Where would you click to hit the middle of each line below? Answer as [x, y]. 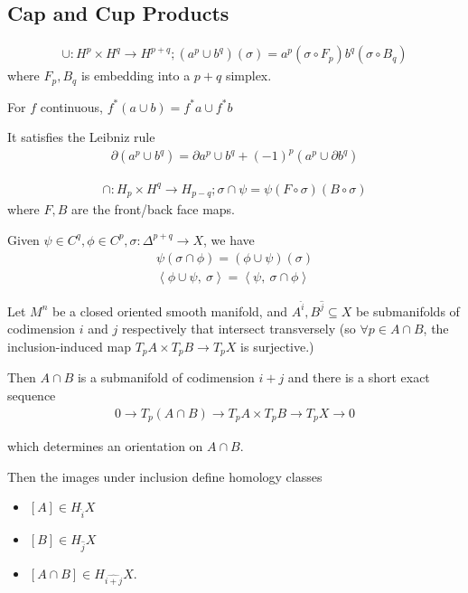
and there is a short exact [359, 377]
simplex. [248, 75]
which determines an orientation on [105, 446]
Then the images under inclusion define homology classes [165, 476]
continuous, [71, 106]
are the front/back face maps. [154, 209]
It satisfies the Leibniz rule [81, 137]
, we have [229, 239]
